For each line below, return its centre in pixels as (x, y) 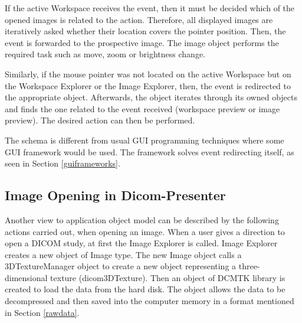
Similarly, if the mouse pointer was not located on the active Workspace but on (148, 74)
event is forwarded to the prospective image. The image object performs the (142, 42)
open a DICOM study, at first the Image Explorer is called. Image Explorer (141, 243)
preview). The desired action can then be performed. (100, 120)
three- (249, 266)
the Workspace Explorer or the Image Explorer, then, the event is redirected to (148, 85)
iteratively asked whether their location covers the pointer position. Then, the (145, 31)
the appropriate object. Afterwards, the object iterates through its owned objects (151, 97)
